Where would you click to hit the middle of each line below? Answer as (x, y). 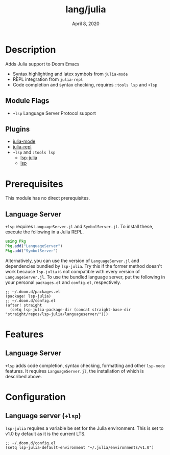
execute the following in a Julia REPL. (45, 232)
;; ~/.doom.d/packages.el (33, 292)
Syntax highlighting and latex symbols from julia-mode (70, 74)
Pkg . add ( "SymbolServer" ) (32, 251)
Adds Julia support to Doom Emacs (42, 64)
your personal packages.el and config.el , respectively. (63, 282)
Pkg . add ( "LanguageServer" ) (34, 246)
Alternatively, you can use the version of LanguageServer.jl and (72, 261)
